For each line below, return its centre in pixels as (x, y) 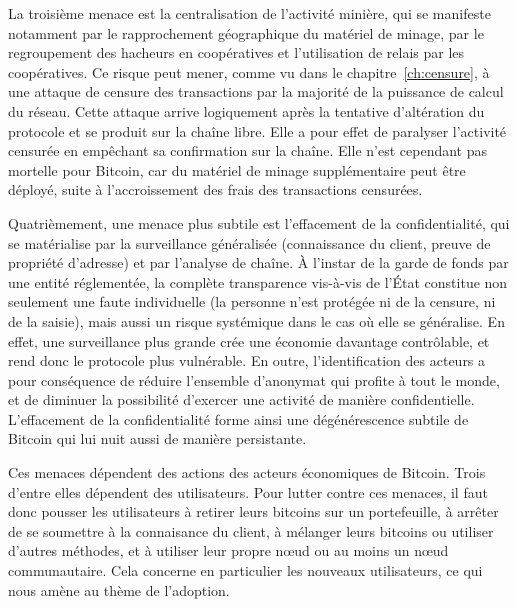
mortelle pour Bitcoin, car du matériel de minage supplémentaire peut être (237, 169)
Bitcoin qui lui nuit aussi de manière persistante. (157, 438)
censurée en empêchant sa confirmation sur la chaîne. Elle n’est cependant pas (247, 150)
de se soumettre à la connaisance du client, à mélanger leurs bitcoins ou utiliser (251, 530)
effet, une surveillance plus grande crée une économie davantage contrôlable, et (249, 340)
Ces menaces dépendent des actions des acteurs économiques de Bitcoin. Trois (247, 472)
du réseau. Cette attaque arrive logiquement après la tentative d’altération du (246, 110)
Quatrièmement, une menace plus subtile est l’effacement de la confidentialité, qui (259, 222)
